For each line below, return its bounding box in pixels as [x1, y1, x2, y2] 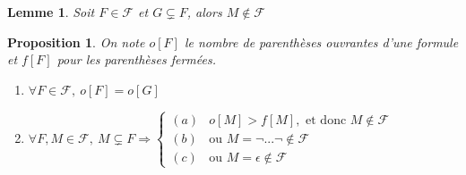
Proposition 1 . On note [7, 32, 145, 51]
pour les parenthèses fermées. [56, 50, 216, 69]
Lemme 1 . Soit [7, 3, 95, 21]
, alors [186, 3, 222, 21]
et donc [306, 113, 347, 127]
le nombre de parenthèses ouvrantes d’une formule [184, 32, 459, 51]
